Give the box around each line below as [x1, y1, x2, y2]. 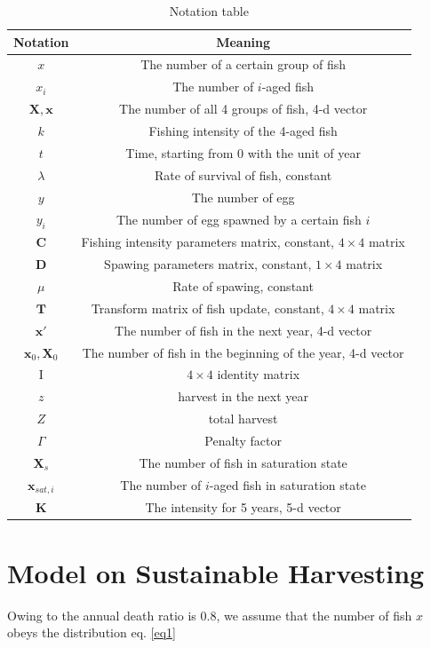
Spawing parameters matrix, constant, [104, 255, 312, 273]
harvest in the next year [178, 387, 308, 406]
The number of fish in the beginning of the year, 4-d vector [82, 343, 404, 361]
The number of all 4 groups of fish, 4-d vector [119, 99, 368, 118]
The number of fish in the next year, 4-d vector [115, 320, 372, 339]
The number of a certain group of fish [140, 55, 347, 74]
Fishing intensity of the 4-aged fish [148, 121, 338, 139]
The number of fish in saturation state [139, 453, 347, 471]
